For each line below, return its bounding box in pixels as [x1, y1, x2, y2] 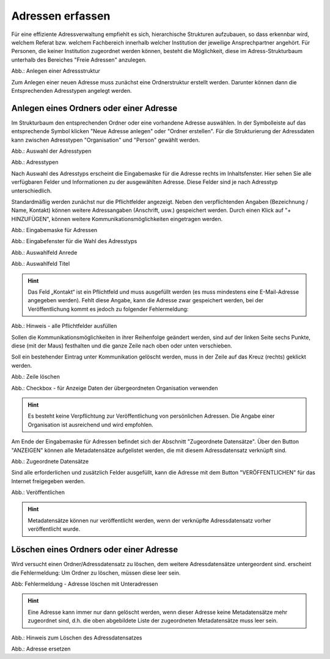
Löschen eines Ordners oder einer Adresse [11, 544, 178, 555]
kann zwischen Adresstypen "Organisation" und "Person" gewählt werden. [11, 136, 200, 144]
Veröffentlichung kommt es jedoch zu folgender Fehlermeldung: [28, 305, 189, 313]
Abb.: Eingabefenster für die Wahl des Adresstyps [11, 238, 137, 245]
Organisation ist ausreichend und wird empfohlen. [28, 421, 154, 428]
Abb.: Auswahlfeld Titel [11, 260, 70, 268]
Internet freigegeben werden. [11, 477, 86, 485]
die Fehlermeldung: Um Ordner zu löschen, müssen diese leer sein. [11, 569, 181, 577]
